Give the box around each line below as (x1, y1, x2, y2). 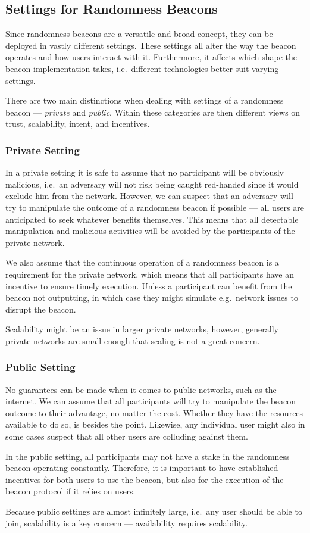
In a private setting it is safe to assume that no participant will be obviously (5, 166, 284, 179)
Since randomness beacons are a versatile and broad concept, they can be (5, 27, 273, 40)
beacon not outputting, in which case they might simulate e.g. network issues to (5, 291, 298, 304)
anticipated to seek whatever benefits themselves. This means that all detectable (5, 213, 299, 225)
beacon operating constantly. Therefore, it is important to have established (5, 462, 278, 474)
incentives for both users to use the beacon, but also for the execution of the (5, 473, 284, 485)
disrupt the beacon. (5, 303, 76, 315)
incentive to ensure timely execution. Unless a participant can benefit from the (5, 279, 292, 292)
